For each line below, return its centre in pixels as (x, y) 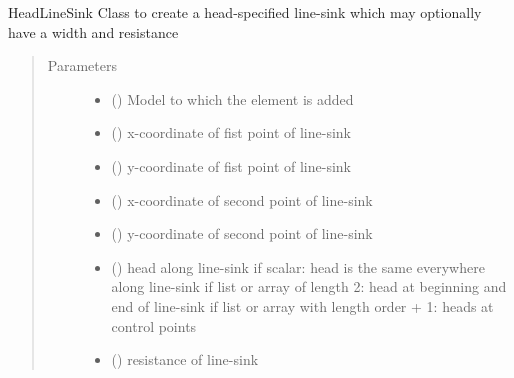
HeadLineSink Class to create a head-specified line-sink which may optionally (245, 12)
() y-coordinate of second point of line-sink (242, 233)
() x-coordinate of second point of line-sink (242, 199)
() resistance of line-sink (185, 359)
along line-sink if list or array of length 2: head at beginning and (309, 286)
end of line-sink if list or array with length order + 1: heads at (302, 305)
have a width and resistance (93, 31)
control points (154, 325)
